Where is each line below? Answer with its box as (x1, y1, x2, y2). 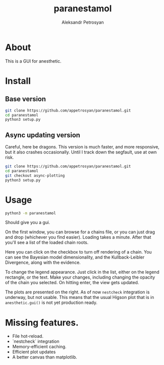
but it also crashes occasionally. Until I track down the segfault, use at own (5, 149, 157, 155)
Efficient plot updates (12, 349, 56, 355)
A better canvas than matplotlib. (12, 354, 77, 360)
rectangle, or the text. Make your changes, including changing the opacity (5, 274, 155, 280)
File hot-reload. (12, 333, 43, 339)
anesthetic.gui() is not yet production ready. (5, 299, 98, 306)
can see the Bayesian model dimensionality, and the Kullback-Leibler (5, 255, 145, 260)
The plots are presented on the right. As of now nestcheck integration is (5, 289, 150, 295)
